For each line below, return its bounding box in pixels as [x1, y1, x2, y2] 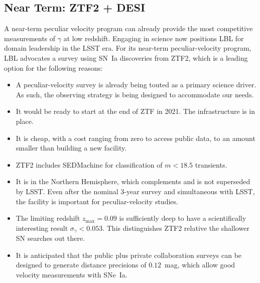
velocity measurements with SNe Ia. [16, 269, 127, 279]
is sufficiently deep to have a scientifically [119, 213, 246, 223]
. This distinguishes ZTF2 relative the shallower [102, 222, 249, 233]
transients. [195, 159, 227, 170]
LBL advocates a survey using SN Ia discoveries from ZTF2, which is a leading [4, 52, 248, 63]
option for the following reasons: [4, 62, 103, 73]
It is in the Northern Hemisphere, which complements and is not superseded [16, 176, 250, 187]
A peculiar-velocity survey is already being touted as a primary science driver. [16, 79, 256, 90]
